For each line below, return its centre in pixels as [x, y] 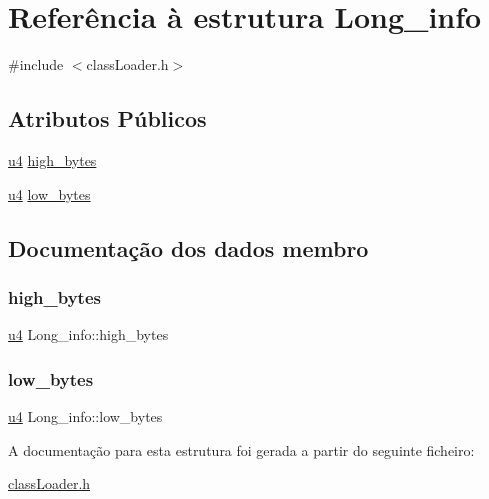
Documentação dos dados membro [188, 247]
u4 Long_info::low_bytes [85, 415]
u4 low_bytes [49, 193]
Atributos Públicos [107, 118]
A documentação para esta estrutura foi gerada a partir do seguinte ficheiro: [241, 449]
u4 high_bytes [52, 159]
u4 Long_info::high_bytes [88, 334]
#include [36, 64]
